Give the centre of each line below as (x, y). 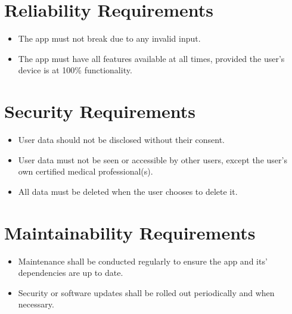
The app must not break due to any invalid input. (109, 38)
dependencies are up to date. (71, 273)
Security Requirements (100, 111)
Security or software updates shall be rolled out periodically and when (146, 292)
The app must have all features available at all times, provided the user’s (151, 58)
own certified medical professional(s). (86, 171)
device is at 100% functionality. (75, 70)
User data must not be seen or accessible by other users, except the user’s (153, 159)
